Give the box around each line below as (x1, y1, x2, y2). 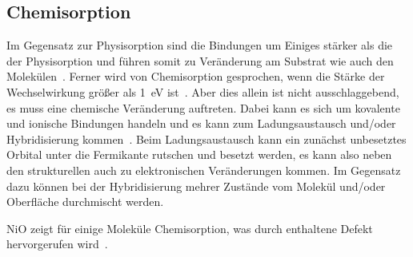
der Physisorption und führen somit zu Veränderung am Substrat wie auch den (6, 52, 394, 69)
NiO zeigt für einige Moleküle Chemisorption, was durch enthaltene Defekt (6, 219, 373, 236)
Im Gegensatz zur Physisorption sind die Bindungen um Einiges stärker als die (6, 37, 393, 53)
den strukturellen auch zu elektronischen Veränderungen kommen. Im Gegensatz (6, 161, 401, 178)
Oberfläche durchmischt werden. (6, 193, 164, 210)
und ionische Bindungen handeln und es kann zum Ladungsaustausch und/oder (6, 115, 396, 132)
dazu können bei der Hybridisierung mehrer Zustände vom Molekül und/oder (6, 177, 386, 194)
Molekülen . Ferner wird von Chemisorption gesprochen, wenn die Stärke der (6, 68, 385, 85)
